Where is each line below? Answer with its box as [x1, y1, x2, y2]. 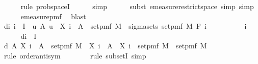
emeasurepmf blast [20, 11, 86, 21]
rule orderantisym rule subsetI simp [4, 50, 146, 60]
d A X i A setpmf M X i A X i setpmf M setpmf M [4, 40, 207, 51]
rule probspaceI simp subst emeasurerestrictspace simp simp [20, 1, 254, 11]
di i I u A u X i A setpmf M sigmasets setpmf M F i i [4, 21, 247, 31]
